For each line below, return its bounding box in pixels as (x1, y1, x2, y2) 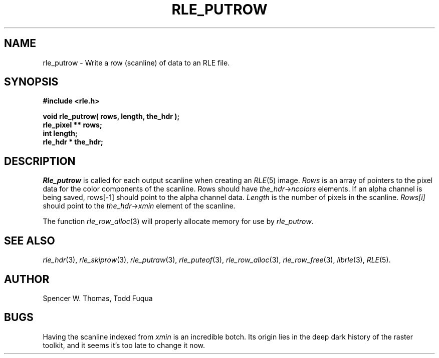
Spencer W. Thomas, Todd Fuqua (43, 293, 153, 302)
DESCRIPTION (4, 154, 76, 167)
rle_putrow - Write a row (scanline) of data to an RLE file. (43, 58, 230, 67)
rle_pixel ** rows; (43, 120, 102, 129)
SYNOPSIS (4, 75, 59, 88)
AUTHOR (4, 272, 50, 285)
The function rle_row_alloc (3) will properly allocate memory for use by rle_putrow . (43, 217, 314, 226)
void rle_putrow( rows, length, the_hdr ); (43, 112, 180, 121)
